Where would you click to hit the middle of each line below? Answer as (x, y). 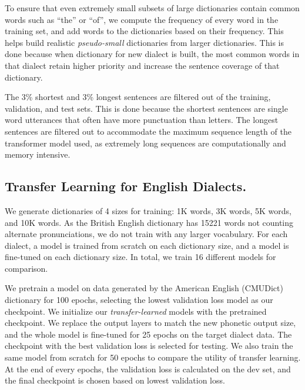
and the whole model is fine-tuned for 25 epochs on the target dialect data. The (148, 334)
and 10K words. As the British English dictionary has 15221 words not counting (149, 222)
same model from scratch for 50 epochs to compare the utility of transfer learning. (153, 357)
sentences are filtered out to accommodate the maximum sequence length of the (148, 131)
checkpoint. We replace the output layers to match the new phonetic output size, (150, 323)
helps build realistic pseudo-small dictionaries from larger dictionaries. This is (144, 42)
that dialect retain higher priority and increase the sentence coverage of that (142, 65)
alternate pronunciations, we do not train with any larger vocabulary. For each (146, 234)
